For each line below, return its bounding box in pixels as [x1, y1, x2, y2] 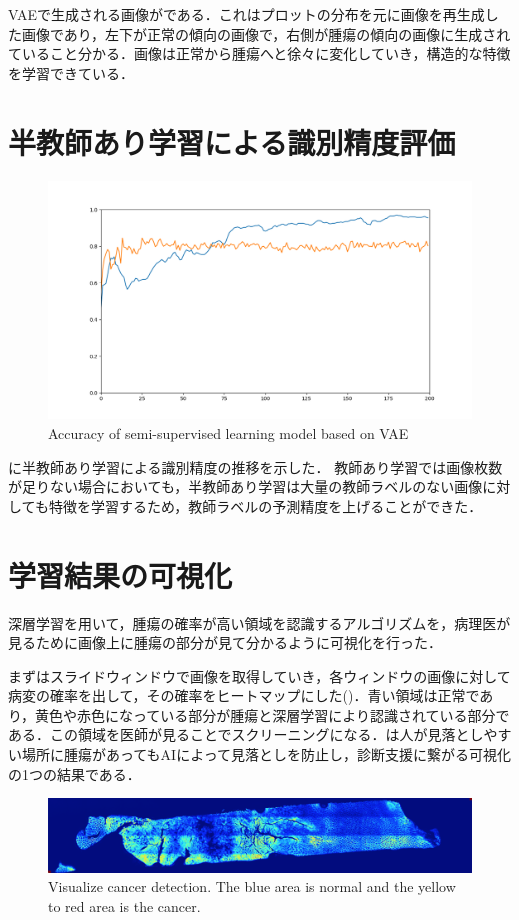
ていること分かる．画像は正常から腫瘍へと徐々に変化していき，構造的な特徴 [8, 43, 511, 64]
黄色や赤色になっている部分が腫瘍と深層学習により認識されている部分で [35, 704, 510, 725]
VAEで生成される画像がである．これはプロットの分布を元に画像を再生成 [8, 4, 485, 24]
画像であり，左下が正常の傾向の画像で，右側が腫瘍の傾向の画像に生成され [21, 23, 511, 44]
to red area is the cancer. [48, 895, 201, 916]
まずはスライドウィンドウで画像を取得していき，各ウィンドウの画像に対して [8, 665, 511, 686]
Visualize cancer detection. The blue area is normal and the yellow [48, 876, 456, 897]
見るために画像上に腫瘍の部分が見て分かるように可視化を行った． [8, 632, 442, 653]
